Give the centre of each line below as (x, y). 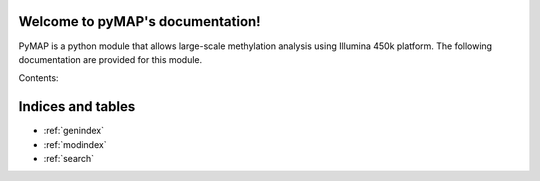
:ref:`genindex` (74, 131)
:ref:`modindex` (75, 144)
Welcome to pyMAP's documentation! (139, 21)
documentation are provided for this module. (110, 59)
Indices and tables (77, 106)
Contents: (38, 78)
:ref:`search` (69, 158)
